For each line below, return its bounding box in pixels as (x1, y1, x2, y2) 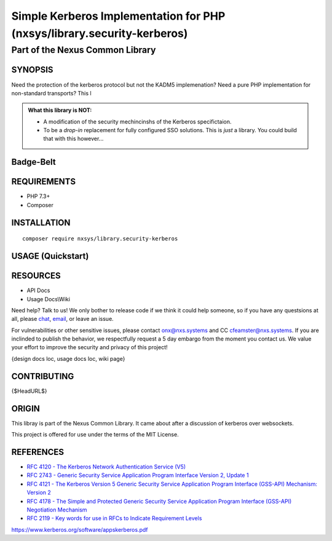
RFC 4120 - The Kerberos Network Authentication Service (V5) (26, 463, 186, 470)
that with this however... (43, 135, 104, 143)
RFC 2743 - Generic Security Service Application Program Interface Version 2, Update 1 (26, 472, 249, 479)
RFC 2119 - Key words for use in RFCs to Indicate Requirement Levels (26, 515, 202, 522)
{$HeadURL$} (11, 387, 47, 395)
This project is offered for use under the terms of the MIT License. (11, 431, 179, 438)
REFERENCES (11, 446, 65, 457)
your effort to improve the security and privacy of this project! (11, 344, 168, 351)
